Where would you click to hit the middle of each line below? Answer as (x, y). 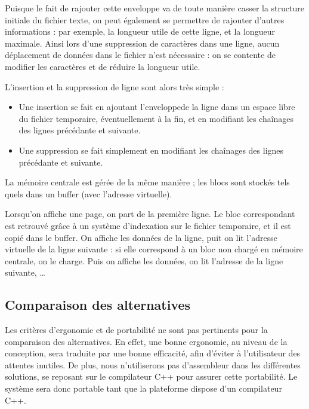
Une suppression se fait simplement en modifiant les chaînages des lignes (151, 150)
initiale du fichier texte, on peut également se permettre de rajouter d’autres (145, 19)
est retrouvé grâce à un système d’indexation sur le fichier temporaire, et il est (148, 225)
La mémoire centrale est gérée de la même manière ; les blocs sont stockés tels (147, 182)
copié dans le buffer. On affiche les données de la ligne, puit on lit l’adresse (141, 237)
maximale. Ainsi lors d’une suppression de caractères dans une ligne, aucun (142, 43)
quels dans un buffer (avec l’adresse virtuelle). (89, 193)
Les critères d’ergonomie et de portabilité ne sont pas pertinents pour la (136, 330)
